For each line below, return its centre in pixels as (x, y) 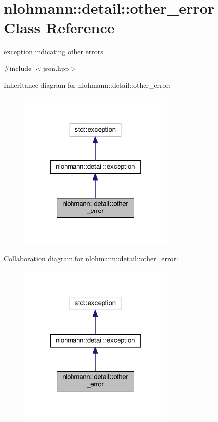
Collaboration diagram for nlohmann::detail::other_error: (91, 258)
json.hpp (56, 68)
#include (18, 68)
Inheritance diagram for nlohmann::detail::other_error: (87, 85)
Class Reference (59, 28)
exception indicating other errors (54, 51)
